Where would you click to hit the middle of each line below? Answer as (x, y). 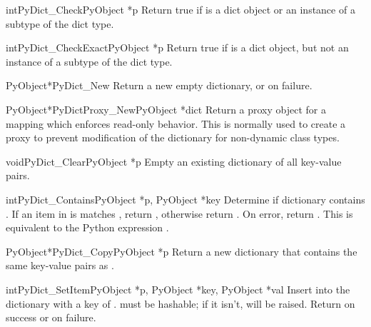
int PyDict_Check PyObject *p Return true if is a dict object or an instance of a (181, 9)
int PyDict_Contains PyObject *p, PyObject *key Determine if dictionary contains (185, 199)
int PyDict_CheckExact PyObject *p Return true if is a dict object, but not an (177, 47)
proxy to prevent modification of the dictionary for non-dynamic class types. (173, 137)
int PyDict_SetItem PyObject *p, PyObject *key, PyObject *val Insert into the (178, 289)
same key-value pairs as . (60, 265)
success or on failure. (51, 317)
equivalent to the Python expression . (87, 227)
